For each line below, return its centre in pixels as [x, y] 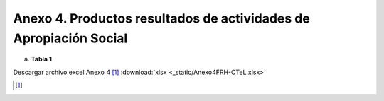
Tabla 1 [42, 59]
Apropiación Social [70, 38]
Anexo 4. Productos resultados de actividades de [162, 18]
